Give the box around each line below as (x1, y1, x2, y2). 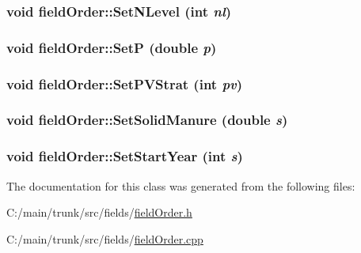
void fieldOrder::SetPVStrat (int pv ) (6, 74, 243, 93)
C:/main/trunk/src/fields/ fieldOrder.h (6, 204, 192, 221)
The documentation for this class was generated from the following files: (6, 177, 355, 194)
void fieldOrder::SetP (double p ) (6, 37, 217, 57)
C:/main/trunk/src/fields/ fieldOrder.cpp (6, 230, 203, 247)
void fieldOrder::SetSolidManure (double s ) (6, 110, 288, 130)
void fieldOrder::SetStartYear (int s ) (6, 146, 243, 166)
